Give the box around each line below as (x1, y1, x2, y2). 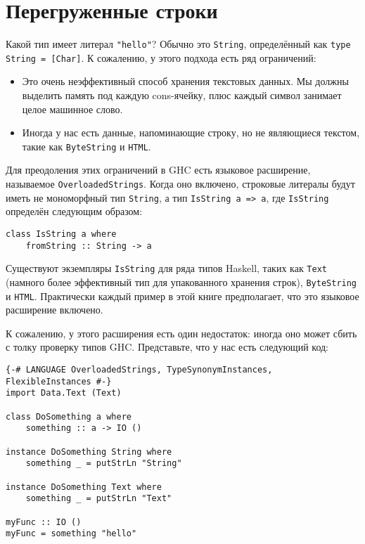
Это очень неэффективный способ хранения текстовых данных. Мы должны (22, 74, 349, 89)
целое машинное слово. (22, 101, 123, 116)
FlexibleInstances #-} (6, 376, 112, 387)
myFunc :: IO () (6, 517, 82, 527)
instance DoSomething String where (6, 446, 172, 457)
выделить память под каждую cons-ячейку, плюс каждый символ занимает (22, 88, 342, 103)
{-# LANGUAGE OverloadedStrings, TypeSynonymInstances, (6, 365, 273, 375)
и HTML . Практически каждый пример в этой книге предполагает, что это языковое (6, 288, 359, 303)
